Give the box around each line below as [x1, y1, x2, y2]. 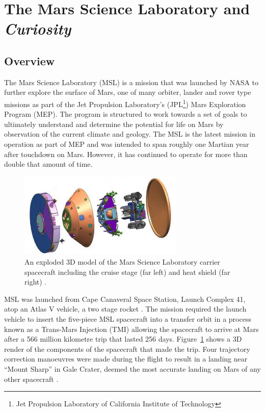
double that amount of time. [4, 159, 93, 169]
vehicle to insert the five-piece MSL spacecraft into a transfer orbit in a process [4, 314, 251, 324]
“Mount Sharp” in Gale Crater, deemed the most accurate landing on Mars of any [4, 364, 261, 374]
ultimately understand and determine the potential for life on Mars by [4, 118, 224, 129]
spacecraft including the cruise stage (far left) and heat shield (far [24, 266, 230, 277]
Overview [4, 53, 55, 68]
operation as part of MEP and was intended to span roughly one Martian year [4, 138, 249, 149]
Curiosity [4, 18, 71, 39]
